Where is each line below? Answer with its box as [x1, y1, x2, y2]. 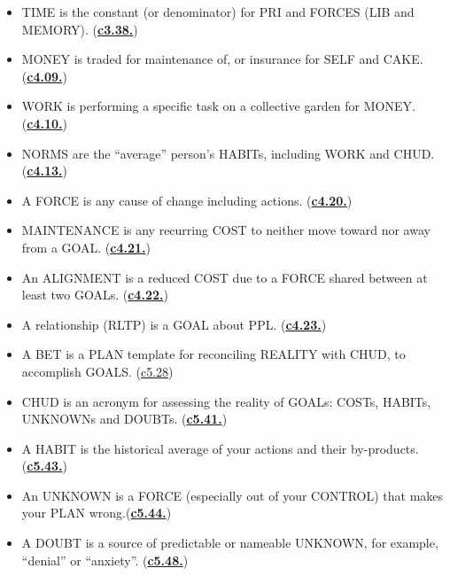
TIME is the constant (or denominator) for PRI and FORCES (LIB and [21, 3, 415, 20]
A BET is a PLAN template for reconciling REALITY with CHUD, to [21, 345, 406, 363]
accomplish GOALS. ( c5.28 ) [21, 362, 174, 380]
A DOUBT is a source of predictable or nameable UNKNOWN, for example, [21, 533, 438, 552]
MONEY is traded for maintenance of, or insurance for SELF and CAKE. [21, 50, 423, 68]
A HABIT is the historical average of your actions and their [21, 439, 347, 457]
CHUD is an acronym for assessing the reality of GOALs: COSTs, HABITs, [21, 392, 431, 410]
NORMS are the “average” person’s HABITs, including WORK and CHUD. [21, 144, 435, 162]
